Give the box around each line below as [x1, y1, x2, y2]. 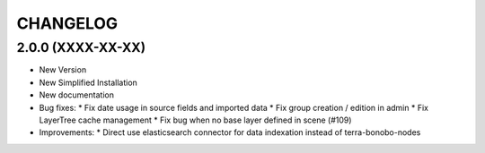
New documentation [39, 89, 114, 100]
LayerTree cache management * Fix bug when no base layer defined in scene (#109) [39, 115, 352, 125]
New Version [39, 64, 87, 75]
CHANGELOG [16, 13, 119, 33]
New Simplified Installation [39, 77, 138, 88]
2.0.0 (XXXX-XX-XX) [16, 39, 146, 55]
